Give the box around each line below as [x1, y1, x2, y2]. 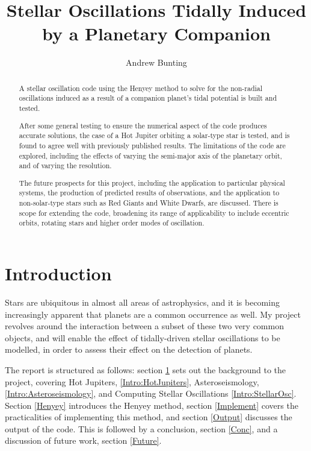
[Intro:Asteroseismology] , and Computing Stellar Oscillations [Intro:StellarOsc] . [5, 387, 297, 400]
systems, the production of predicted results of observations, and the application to [19, 188, 280, 198]
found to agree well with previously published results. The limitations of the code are [19, 140, 286, 150]
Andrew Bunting [126, 56, 187, 69]
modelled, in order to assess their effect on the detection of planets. [5, 343, 253, 356]
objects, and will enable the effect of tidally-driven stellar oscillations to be [5, 331, 280, 344]
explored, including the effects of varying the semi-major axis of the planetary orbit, [19, 150, 282, 160]
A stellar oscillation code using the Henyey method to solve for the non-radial [19, 83, 263, 93]
